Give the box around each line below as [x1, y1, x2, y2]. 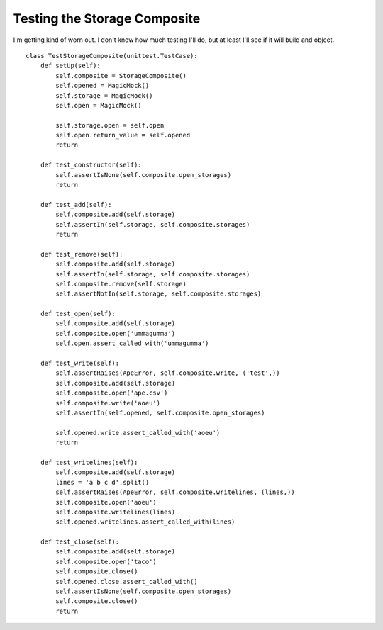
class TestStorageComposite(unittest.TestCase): [26, 52, 198, 60]
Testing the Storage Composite [13, 11, 201, 26]
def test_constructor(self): [40, 161, 142, 169]
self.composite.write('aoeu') [55, 399, 161, 407]
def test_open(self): [40, 310, 116, 318]
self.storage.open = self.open [55, 121, 165, 129]
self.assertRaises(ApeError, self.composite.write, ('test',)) [55, 369, 280, 377]
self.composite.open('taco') [55, 557, 157, 566]
